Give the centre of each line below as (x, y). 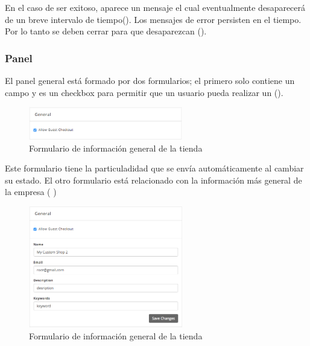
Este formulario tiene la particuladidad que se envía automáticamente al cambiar (154, 168)
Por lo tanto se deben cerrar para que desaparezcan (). (106, 31)
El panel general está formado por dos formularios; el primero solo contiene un (150, 80)
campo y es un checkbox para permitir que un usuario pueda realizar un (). (144, 92)
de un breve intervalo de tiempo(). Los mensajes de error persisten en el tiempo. (153, 19)
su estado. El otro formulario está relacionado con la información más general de (153, 180)
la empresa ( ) (31, 192)
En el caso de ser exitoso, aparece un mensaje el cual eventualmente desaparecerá (155, 7)
